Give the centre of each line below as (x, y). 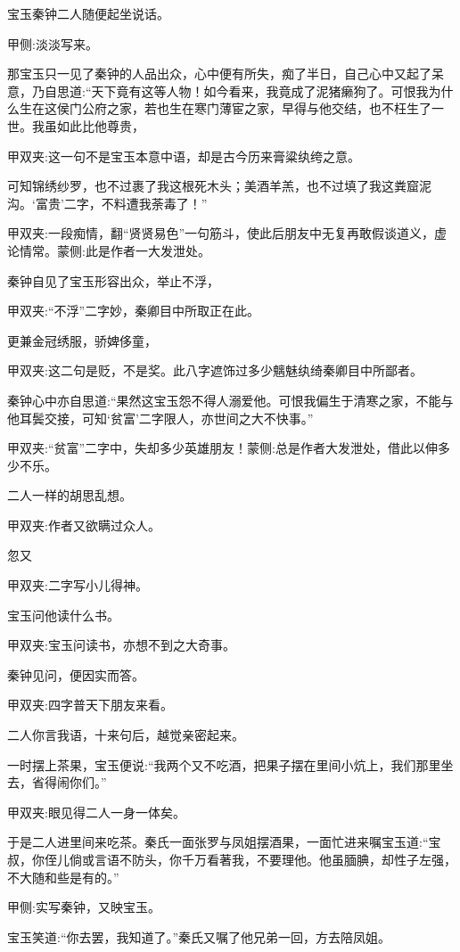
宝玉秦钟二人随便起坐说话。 (88, 13)
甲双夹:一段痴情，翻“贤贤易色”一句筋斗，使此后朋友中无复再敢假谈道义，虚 (227, 233)
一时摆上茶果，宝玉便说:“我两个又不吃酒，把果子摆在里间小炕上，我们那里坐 (230, 764)
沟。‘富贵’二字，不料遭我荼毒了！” (107, 203)
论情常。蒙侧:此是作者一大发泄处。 (109, 250)
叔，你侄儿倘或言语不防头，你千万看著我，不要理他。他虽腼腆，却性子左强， (232, 859)
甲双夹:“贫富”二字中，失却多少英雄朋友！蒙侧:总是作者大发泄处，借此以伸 (222, 448)
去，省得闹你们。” (57, 782)
